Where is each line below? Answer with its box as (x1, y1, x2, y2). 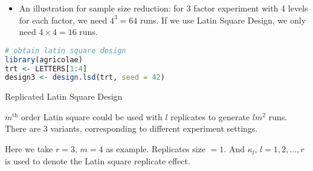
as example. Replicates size (106, 143, 206, 155)
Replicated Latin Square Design (5, 90, 123, 103)
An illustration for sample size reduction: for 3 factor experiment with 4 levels (19, 2, 308, 14)
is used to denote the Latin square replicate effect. (5, 154, 190, 167)
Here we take (5, 143, 53, 155)
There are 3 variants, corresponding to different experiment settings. (5, 122, 258, 135)
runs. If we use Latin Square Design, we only (140, 13, 306, 26)
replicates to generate (170, 110, 250, 123)
